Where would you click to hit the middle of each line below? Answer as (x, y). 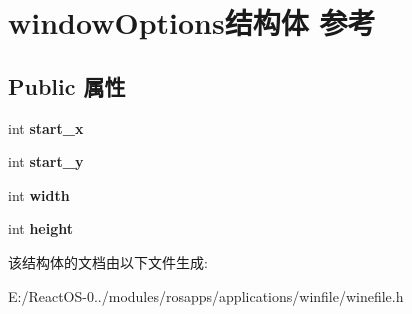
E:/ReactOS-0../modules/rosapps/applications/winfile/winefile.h (206, 295)
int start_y (46, 161)
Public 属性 (67, 85)
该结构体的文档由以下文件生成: (108, 261)
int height (41, 228)
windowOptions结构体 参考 (192, 22)
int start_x (46, 127)
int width (39, 194)
